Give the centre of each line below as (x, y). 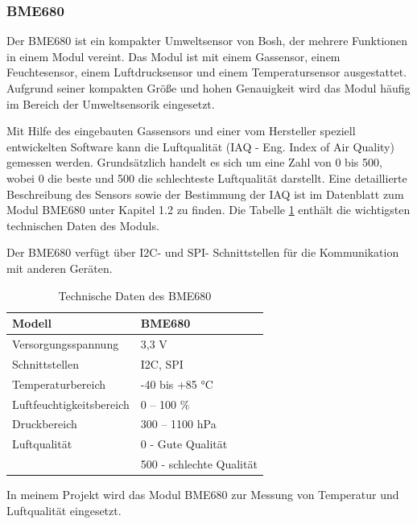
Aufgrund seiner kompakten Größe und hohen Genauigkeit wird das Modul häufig (208, 88)
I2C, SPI (162, 363)
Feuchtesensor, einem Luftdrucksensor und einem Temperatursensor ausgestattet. (207, 72)
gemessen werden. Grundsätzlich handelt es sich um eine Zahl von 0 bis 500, (194, 162)
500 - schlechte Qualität (199, 464)
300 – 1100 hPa (178, 424)
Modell (32, 323)
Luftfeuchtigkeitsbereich (71, 404)
